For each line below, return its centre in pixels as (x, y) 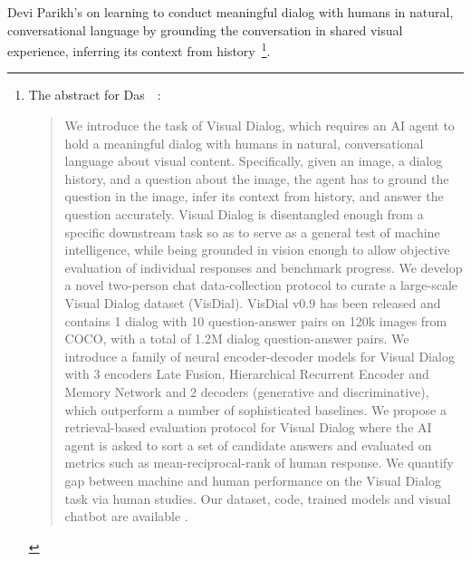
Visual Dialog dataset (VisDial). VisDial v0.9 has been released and (253, 302)
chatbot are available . (126, 516)
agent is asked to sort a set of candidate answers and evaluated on (248, 445)
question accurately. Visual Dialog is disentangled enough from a (244, 214)
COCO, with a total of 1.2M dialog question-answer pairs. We (237, 339)
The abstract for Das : (95, 95)
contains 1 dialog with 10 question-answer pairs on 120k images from (256, 320)
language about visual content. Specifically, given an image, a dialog (254, 161)
